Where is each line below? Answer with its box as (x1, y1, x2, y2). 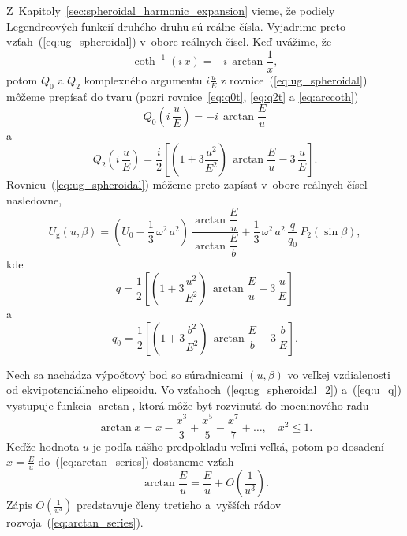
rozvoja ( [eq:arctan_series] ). (6, 514, 144, 530)
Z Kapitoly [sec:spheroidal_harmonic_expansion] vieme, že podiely (6, 2, 335, 18)
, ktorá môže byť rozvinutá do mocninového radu (132, 396, 369, 413)
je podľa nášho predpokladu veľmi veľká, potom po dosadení (92, 437, 384, 454)
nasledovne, (6, 191, 62, 208)
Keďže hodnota (6, 437, 80, 454)
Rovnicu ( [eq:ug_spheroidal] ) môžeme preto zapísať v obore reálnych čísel (6, 176, 368, 193)
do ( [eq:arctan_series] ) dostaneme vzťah (38, 453, 234, 470)
